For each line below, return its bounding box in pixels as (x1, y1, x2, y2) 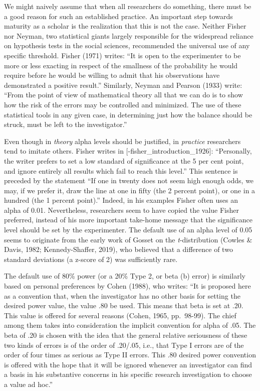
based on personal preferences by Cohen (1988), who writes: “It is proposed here (4, 281, 251, 291)
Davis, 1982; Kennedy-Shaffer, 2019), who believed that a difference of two (4, 244, 233, 254)
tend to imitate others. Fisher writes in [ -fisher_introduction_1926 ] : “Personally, (4, 146, 252, 156)
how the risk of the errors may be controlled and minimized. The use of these (4, 99, 241, 109)
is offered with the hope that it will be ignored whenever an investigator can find (4, 359, 252, 369)
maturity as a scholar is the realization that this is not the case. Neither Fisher (4, 21, 246, 31)
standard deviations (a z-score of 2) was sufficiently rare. (4, 253, 178, 264)
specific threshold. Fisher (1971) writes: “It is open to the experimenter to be (4, 50, 241, 60)
